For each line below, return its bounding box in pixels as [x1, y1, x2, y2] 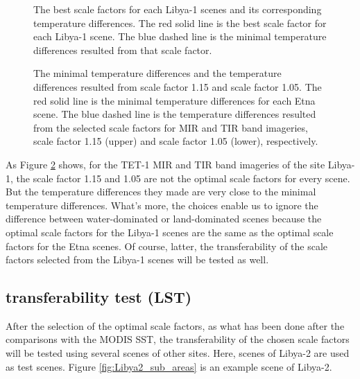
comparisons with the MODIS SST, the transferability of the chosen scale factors [6, 332, 350, 346]
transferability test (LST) [6, 286, 192, 308]
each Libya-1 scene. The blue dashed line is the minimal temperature [33, 29, 327, 44]
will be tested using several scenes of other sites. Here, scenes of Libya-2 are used [6, 346, 350, 360]
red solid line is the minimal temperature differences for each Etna [33, 93, 316, 107]
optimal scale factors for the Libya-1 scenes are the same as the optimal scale [6, 224, 334, 239]
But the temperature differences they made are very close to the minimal [6, 184, 316, 199]
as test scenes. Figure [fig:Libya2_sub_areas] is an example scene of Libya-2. [6, 359, 332, 373]
